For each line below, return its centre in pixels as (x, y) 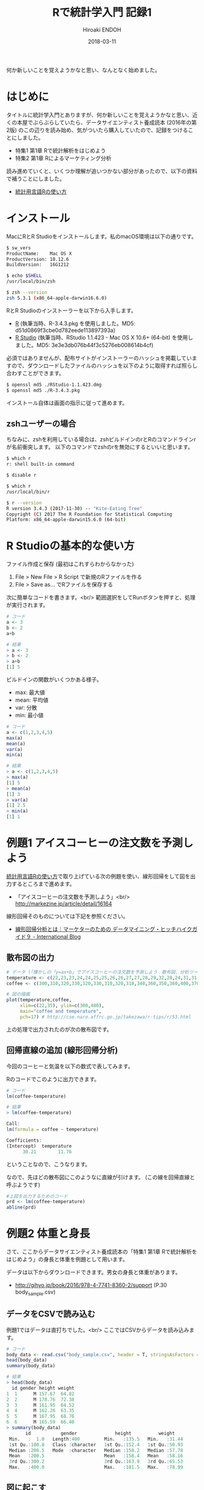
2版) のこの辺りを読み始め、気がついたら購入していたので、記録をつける (97, 130)
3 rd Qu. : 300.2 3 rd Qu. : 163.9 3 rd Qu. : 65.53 (96, 1462)
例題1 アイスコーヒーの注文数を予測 (95, 843)
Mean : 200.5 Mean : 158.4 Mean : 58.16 (96, 1456)
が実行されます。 (27, 605)
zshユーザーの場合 (41, 423)
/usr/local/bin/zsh (31, 281)
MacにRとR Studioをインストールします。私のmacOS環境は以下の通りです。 (102, 236)
